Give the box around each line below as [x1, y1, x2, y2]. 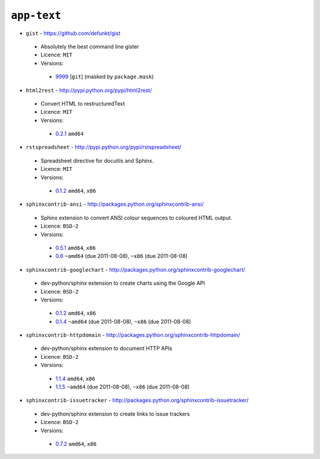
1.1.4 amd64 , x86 [55, 375, 95, 382]
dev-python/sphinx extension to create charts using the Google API [40, 279, 206, 287]
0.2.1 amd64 [55, 130, 84, 138]
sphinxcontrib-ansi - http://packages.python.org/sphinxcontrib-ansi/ [25, 200, 204, 208]
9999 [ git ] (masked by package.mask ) [55, 73, 154, 80]
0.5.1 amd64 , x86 [55, 244, 96, 251]
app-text [11, 9, 62, 22]
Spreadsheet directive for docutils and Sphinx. [40, 157, 154, 164]
